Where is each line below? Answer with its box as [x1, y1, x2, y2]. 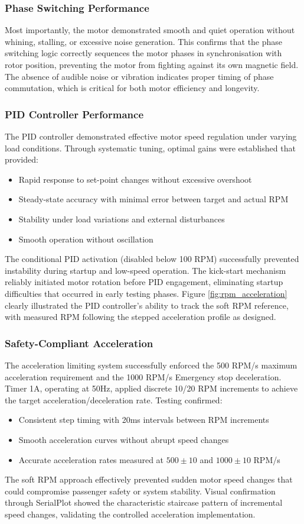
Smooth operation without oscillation [18, 232, 153, 245]
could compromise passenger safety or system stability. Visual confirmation [5, 484, 276, 497]
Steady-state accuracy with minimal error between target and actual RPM [18, 193, 289, 205]
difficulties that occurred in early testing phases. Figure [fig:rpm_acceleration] [5, 287, 287, 299]
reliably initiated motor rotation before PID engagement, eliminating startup [5, 276, 283, 288]
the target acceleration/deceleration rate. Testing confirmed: [5, 393, 223, 406]
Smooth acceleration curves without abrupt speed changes [18, 433, 229, 445]
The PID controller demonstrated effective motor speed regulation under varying [5, 130, 297, 142]
